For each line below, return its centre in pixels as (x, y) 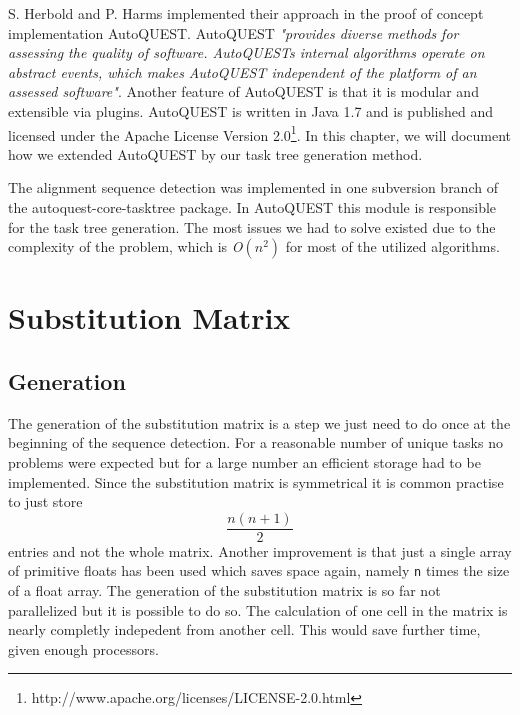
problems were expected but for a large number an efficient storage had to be (244, 461)
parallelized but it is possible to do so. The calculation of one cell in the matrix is (258, 609)
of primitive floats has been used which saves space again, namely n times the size (259, 570)
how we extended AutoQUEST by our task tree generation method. (215, 153)
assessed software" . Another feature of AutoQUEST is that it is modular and (243, 91)
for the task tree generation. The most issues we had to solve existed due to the (252, 226)
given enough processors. (83, 648)
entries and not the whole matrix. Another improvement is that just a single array (260, 550)
